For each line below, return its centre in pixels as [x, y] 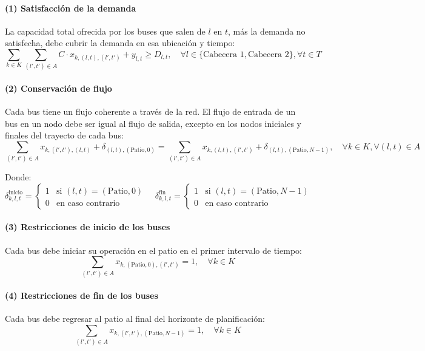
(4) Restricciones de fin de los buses [82, 295]
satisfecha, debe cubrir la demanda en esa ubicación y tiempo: [120, 43]
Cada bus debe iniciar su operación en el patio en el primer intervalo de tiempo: [153, 250]
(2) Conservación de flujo [59, 88]
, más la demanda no [266, 31]
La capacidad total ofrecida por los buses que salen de [105, 31]
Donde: [18, 177]
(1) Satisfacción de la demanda [71, 8]
